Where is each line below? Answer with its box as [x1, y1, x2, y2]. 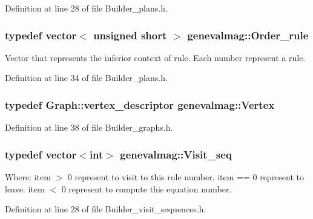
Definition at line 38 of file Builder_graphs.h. [5, 121, 173, 134]
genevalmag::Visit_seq [120, 146, 232, 162]
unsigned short [93, 27, 167, 42]
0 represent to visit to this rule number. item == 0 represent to [67, 171, 305, 183]
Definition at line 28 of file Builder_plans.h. [5, 2, 168, 14]
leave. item [5, 182, 45, 195]
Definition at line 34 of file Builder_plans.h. [5, 71, 168, 84]
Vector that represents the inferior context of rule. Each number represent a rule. [5, 51, 306, 64]
